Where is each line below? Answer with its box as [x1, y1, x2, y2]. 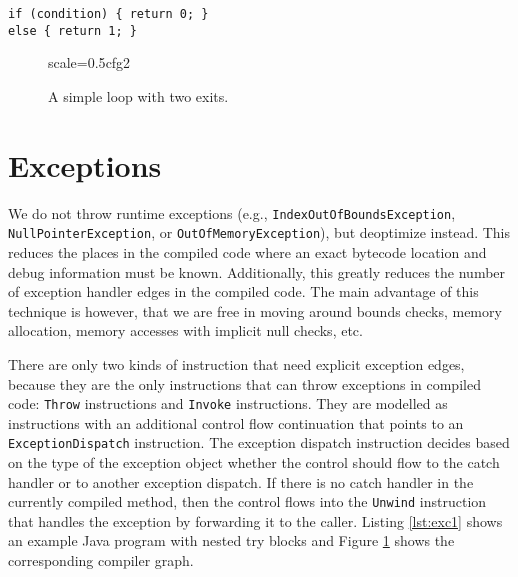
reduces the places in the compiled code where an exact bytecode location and [8, 241, 487, 262]
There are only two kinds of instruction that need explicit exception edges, [8, 353, 465, 374]
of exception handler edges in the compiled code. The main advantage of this [8, 281, 479, 302]
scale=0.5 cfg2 [48, 52, 131, 73]
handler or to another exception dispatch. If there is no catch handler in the [8, 471, 474, 492]
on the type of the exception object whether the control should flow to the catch [8, 452, 500, 472]
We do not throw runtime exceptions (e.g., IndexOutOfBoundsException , [8, 202, 456, 223]
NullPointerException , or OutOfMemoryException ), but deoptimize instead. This [8, 222, 511, 243]
